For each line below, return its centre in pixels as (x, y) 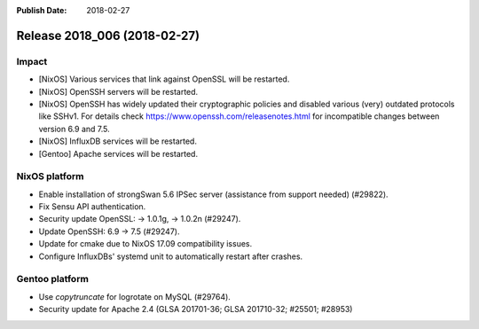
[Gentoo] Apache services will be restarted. (118, 153)
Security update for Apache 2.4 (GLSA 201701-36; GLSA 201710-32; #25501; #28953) (196, 309)
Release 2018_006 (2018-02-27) (108, 35)
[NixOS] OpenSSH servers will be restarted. (118, 91)
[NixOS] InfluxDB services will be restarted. (118, 141)
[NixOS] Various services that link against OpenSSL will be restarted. (164, 79)
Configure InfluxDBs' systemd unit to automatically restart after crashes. (171, 256)
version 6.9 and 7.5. (74, 129)
